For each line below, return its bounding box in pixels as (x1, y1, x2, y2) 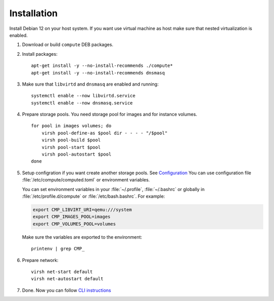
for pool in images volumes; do (31, 123, 112, 129)
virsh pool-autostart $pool (41, 152, 112, 157)
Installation (9, 8, 58, 19)
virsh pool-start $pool (41, 144, 101, 150)
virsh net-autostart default (31, 276, 104, 282)
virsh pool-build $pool (41, 137, 101, 143)
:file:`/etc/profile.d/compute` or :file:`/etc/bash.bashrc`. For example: (22, 193, 165, 199)
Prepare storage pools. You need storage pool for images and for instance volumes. (22, 111, 197, 118)
